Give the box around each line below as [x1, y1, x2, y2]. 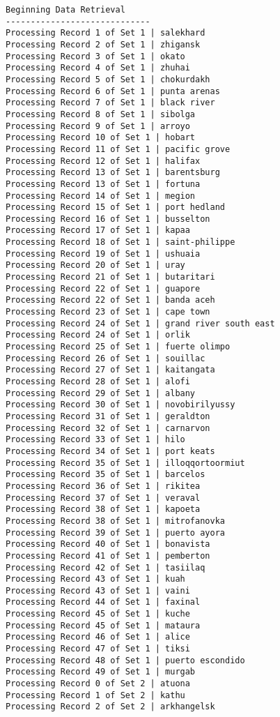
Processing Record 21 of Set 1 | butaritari [6, 272, 215, 282]
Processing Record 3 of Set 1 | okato [6, 51, 185, 61]
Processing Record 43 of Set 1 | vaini [6, 585, 190, 596]
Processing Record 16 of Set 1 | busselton [6, 213, 210, 224]
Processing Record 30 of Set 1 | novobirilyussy [6, 400, 235, 410]
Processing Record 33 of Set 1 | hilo [6, 435, 185, 445]
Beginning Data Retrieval [6, 5, 125, 15]
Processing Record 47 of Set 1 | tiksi [6, 644, 190, 654]
